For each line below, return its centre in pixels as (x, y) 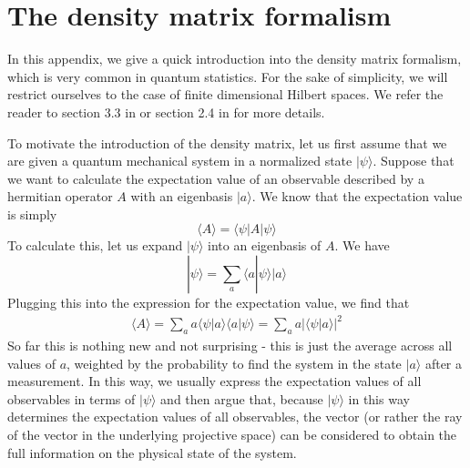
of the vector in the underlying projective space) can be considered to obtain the (232, 434)
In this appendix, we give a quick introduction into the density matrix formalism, (235, 59)
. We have (362, 245)
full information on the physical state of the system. (152, 452)
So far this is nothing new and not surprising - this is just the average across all (230, 345)
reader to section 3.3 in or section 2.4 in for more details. (166, 112)
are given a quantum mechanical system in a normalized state (180, 161)
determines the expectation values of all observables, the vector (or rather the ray (235, 417)
